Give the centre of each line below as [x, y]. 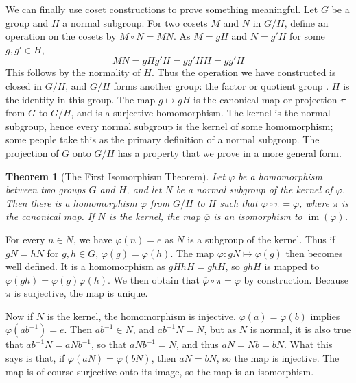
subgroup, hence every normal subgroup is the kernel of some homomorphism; [169, 126]
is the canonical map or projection [265, 99]
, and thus [197, 344]
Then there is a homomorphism [71, 202]
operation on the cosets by [61, 36]
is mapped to [292, 266]
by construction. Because [296, 279]
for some [307, 36]
